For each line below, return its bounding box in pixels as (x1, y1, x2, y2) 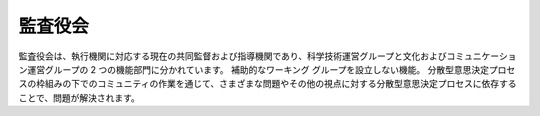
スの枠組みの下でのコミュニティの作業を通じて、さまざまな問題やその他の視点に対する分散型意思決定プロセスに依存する (18, 78, 517, 90)
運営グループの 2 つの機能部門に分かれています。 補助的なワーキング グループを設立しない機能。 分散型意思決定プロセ (26, 63, 516, 75)
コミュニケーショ (446, 50, 517, 62)
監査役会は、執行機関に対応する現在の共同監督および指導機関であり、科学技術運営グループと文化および (18, 50, 447, 62)
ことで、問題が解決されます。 (18, 91, 140, 104)
